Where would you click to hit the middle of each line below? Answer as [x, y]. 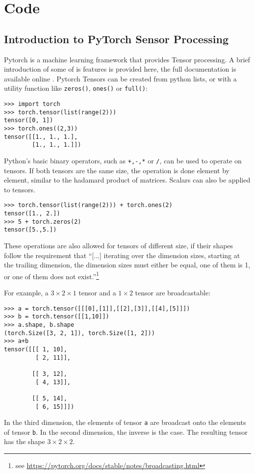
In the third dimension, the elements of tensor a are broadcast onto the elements [125, 422]
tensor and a [97, 293]
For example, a [26, 293]
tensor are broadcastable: [173, 293]
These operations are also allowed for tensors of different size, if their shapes [119, 246]
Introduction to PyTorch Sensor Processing [116, 39]
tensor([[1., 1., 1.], [41, 137]
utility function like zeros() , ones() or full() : [76, 88]
